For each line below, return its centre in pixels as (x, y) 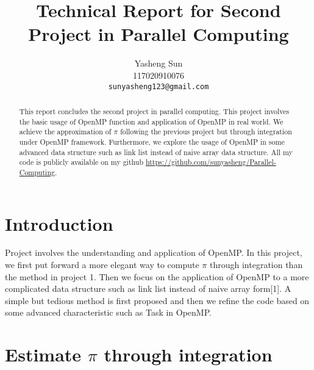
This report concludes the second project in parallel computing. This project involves (154, 111)
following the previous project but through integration (206, 132)
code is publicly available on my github (81, 162)
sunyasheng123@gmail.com (159, 86)
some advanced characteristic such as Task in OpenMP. (108, 312)
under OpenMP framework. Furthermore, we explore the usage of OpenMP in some (152, 141)
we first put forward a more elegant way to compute (102, 265)
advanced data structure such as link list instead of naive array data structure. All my (156, 152)
